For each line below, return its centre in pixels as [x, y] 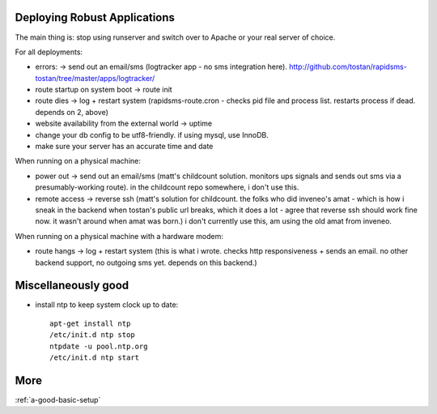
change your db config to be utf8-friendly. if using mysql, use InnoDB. [152, 134]
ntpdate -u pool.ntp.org [99, 346]
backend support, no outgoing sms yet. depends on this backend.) [146, 262]
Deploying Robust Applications [95, 17]
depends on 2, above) [72, 112]
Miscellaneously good [72, 286]
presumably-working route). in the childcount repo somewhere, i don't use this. [167, 187]
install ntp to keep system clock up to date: [107, 305]
